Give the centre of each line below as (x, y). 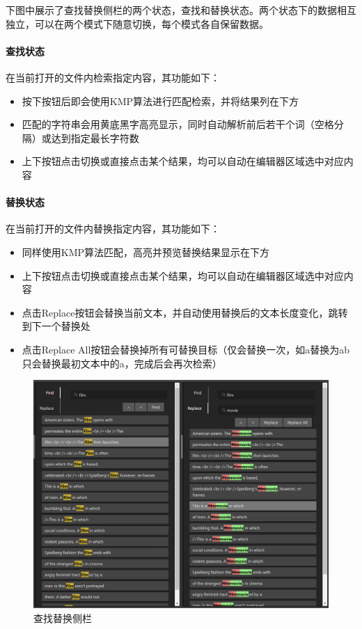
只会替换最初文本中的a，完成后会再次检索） (122, 363)
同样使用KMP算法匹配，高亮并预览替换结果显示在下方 (146, 252)
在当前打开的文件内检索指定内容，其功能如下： (113, 77)
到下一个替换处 (56, 326)
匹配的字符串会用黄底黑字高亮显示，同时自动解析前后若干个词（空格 (178, 124)
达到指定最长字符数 (95, 137)
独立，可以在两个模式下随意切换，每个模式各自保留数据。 (137, 23)
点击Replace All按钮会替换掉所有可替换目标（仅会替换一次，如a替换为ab (186, 349)
